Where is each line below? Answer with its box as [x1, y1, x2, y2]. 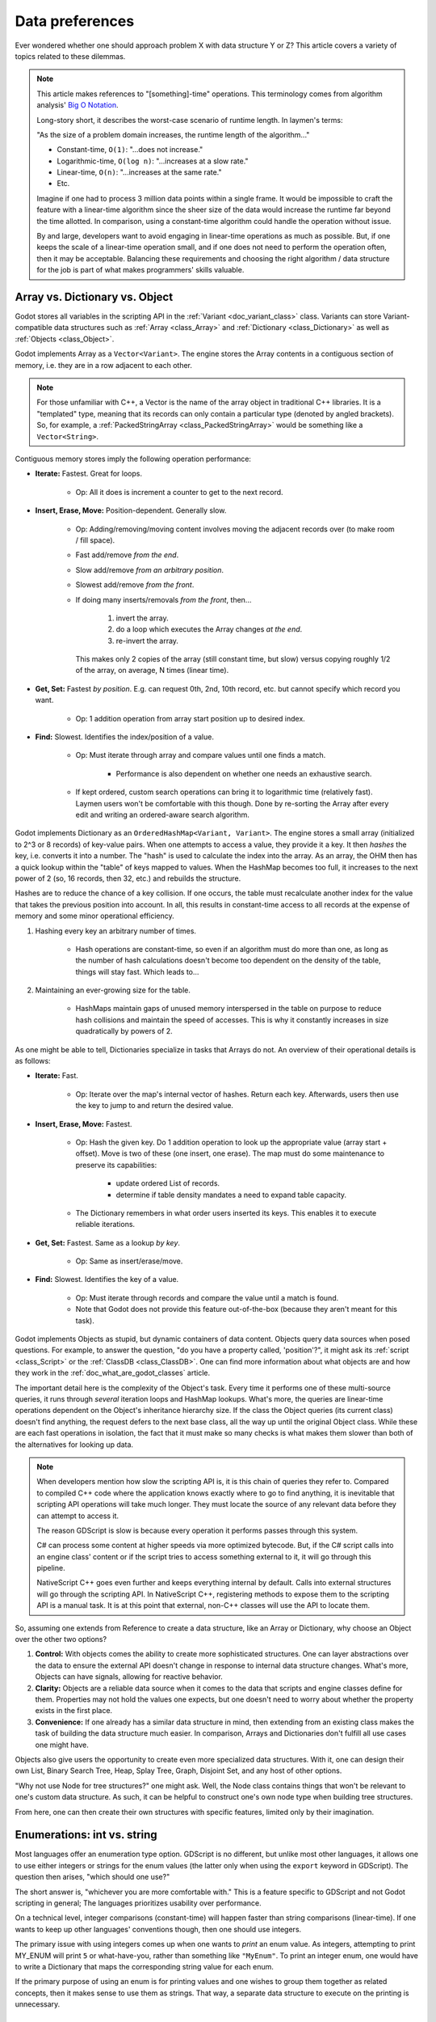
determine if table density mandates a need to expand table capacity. [115, 1190, 347, 1199]
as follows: [15, 1056, 52, 1066]
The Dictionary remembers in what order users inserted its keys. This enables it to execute [75, 1208, 377, 1217]
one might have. [35, 1740, 89, 1749]
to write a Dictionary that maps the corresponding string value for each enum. [15, 1961, 275, 1971]
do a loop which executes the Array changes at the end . [115, 624, 303, 634]
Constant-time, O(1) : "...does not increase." [57, 145, 203, 154]
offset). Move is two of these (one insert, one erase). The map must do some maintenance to [75, 1148, 385, 1158]
